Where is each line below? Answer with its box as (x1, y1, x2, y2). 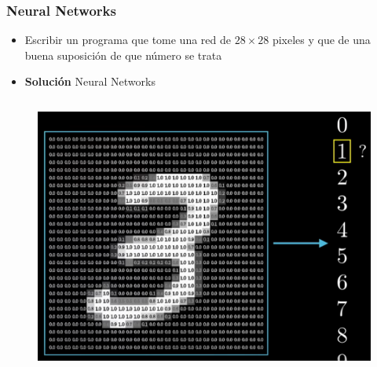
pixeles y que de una (272, 31, 371, 48)
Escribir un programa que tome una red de (24, 31, 232, 48)
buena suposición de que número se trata (24, 46, 222, 63)
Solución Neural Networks (24, 73, 156, 90)
